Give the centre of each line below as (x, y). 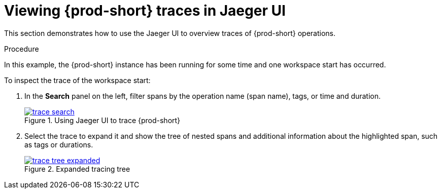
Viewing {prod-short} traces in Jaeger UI (145, 11)
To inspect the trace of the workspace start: (77, 80)
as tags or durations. (59, 144)
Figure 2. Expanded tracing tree (77, 169)
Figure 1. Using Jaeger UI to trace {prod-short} (103, 120)
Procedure (22, 49)
